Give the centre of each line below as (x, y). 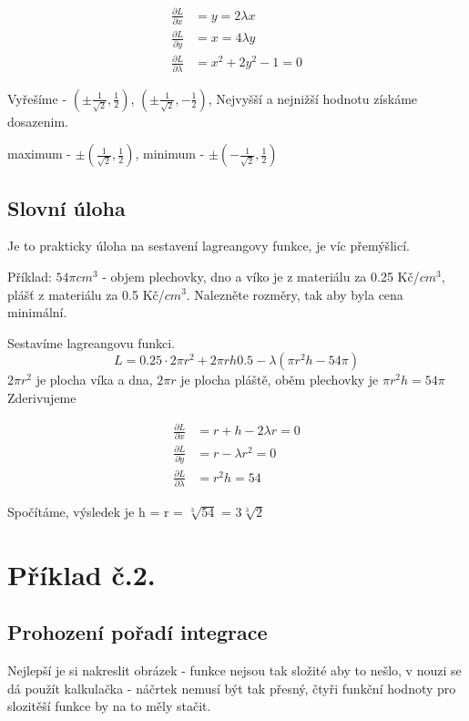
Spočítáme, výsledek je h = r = (96, 512)
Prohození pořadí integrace (138, 632)
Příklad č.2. (82, 574)
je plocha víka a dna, (94, 380)
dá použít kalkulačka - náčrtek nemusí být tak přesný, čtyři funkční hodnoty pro (232, 688)
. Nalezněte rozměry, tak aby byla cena (295, 294)
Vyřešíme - (37, 98)
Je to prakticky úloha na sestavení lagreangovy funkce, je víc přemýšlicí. (209, 246)
